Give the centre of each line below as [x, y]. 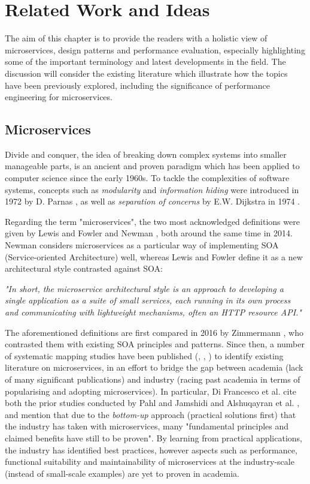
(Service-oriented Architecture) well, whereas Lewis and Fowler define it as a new [154, 256]
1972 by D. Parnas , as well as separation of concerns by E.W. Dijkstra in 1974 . [152, 201]
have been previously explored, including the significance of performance [137, 85]
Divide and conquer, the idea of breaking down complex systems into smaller [146, 154]
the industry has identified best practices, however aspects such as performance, [151, 450]
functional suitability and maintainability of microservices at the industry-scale [150, 462]
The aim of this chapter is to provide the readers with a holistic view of [136, 38]
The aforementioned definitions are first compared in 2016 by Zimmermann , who [154, 332]
